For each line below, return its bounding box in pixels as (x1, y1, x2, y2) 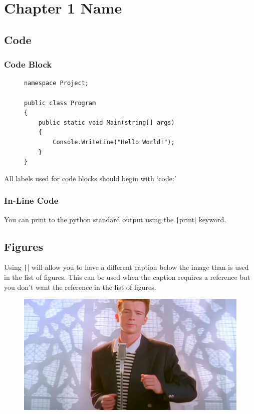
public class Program (24, 99, 96, 107)
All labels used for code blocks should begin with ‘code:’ (4, 173, 176, 183)
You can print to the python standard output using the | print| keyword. (4, 214, 226, 224)
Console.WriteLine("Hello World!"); (53, 138, 175, 146)
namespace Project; (24, 80, 89, 87)
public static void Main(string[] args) (38, 119, 175, 126)
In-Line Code (4, 194, 59, 207)
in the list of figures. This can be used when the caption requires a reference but (4, 272, 250, 282)
